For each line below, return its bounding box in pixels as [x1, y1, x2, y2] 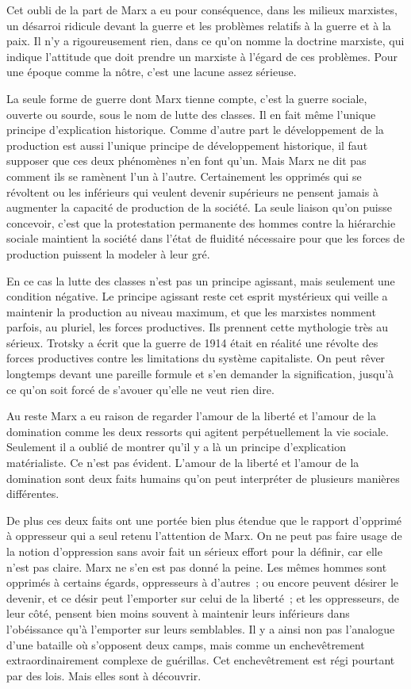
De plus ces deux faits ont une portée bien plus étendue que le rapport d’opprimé [6, 511, 402, 528]
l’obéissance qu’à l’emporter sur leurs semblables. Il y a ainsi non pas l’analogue [6, 620, 395, 637]
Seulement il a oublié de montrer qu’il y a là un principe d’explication [6, 438, 346, 455]
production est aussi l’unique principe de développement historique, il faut [6, 136, 368, 153]
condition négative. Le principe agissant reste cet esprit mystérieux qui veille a [6, 288, 388, 304]
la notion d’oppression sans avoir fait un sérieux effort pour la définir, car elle [6, 543, 382, 559]
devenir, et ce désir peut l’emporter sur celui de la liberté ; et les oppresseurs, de [6, 589, 400, 606]
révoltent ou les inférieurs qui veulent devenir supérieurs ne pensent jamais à [6, 183, 378, 200]
